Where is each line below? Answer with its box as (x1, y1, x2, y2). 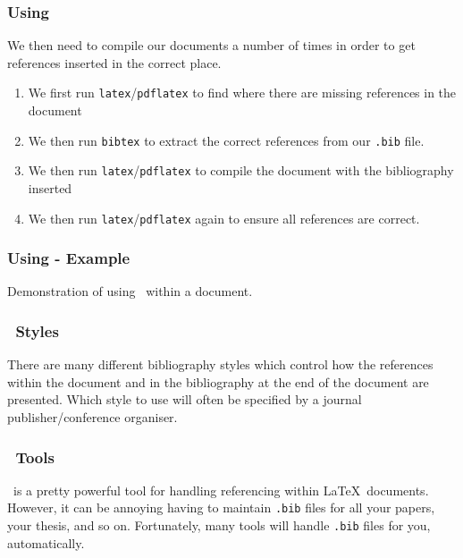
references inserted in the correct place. (7, 53, 222, 72)
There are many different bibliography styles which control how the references (7, 355, 434, 374)
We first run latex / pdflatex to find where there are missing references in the (28, 83, 457, 102)
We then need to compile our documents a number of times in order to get (7, 36, 416, 55)
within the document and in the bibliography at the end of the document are (7, 372, 429, 391)
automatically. (7, 533, 85, 552)
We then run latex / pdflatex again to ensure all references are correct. (28, 208, 420, 227)
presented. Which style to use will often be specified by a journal (7, 390, 362, 409)
